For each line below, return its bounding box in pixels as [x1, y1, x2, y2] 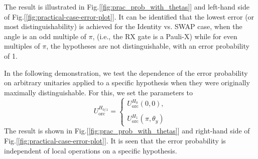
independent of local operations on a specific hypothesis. [4, 145, 177, 155]
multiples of [4, 41, 40, 51]
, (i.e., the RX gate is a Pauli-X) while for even [92, 31, 237, 41]
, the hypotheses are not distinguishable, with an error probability [46, 41, 249, 51]
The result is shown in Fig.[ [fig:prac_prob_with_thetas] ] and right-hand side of [4, 125, 250, 136]
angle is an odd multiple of [4, 31, 86, 41]
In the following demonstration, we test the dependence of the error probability [4, 67, 248, 78]
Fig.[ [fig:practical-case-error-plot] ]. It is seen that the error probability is [4, 135, 226, 146]
